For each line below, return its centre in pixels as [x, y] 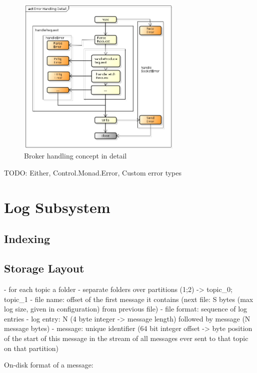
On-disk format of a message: [49, 365]
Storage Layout [44, 268]
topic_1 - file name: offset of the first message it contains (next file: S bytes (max [129, 299]
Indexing [27, 239]
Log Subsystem [57, 207]
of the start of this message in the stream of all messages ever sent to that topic [126, 338]
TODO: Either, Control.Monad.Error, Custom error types [93, 173]
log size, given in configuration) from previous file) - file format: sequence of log [126, 309]
